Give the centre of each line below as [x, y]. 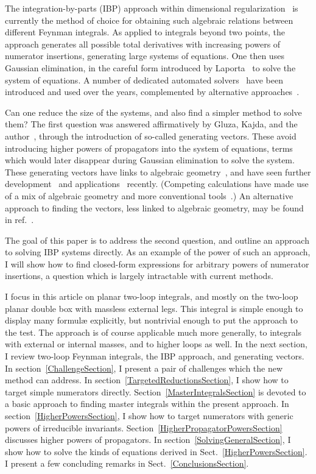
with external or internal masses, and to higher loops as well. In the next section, [156, 344]
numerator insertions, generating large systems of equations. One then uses [145, 56]
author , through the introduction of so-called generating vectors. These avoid [151, 136]
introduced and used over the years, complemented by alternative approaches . [152, 92]
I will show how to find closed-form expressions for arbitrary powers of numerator [157, 264]
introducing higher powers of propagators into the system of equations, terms [149, 148]
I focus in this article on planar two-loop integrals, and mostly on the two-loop [152, 296]
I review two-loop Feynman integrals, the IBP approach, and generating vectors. [155, 356]
